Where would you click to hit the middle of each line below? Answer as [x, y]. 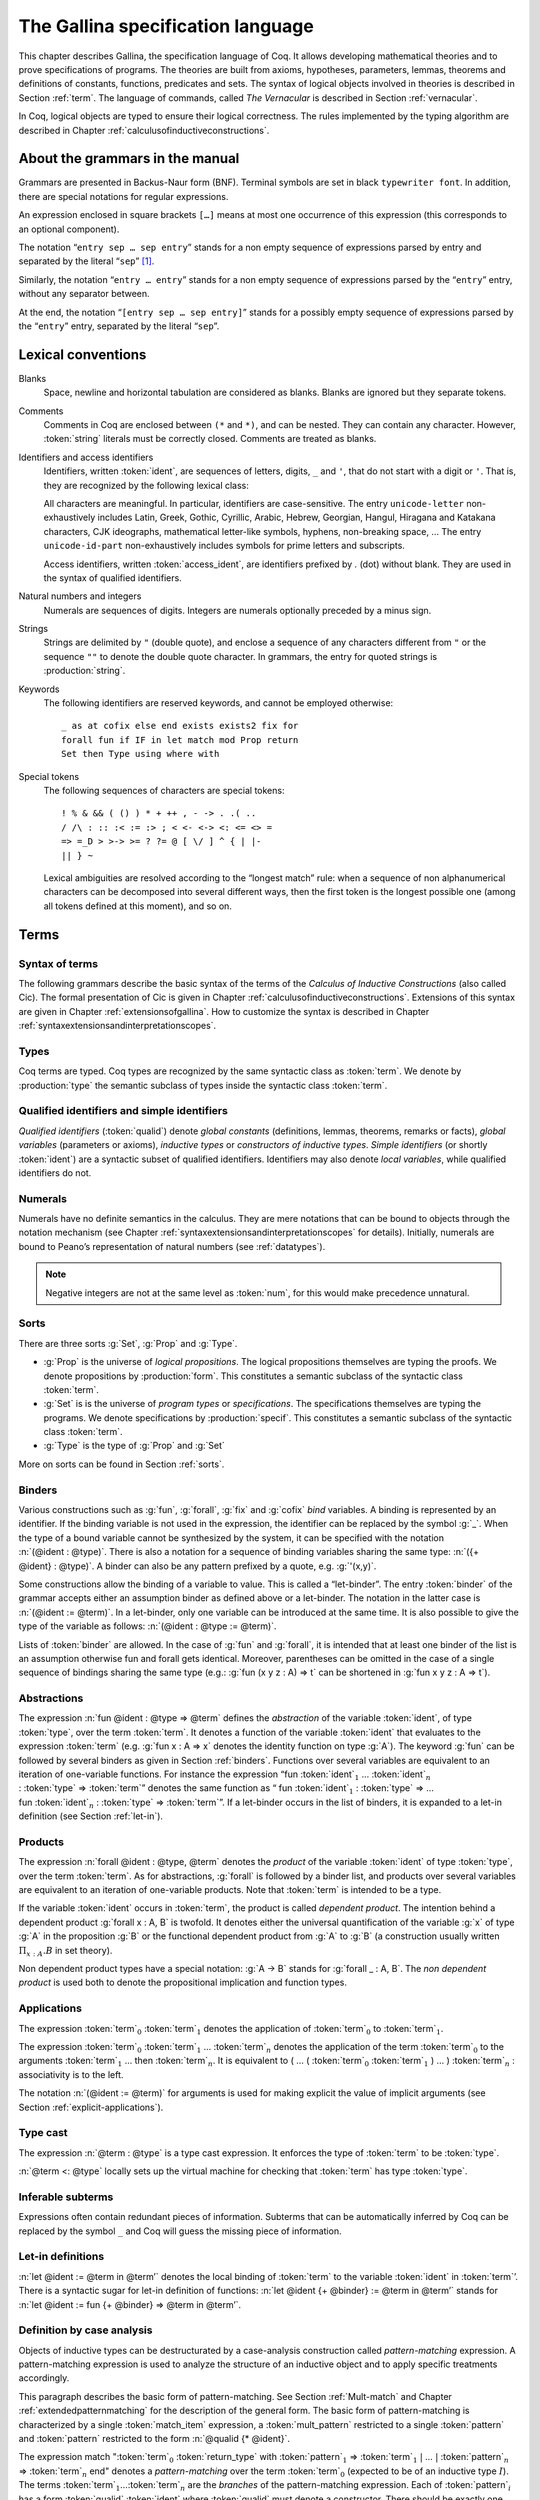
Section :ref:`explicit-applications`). [91, 2107]
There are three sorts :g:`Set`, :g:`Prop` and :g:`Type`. [128, 1343]
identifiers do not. [55, 1172]
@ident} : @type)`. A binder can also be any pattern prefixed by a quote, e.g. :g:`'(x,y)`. [197, 1566]
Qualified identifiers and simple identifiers [123, 1111]
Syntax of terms [58, 963]
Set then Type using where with [140, 754]
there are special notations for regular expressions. [123, 196]
